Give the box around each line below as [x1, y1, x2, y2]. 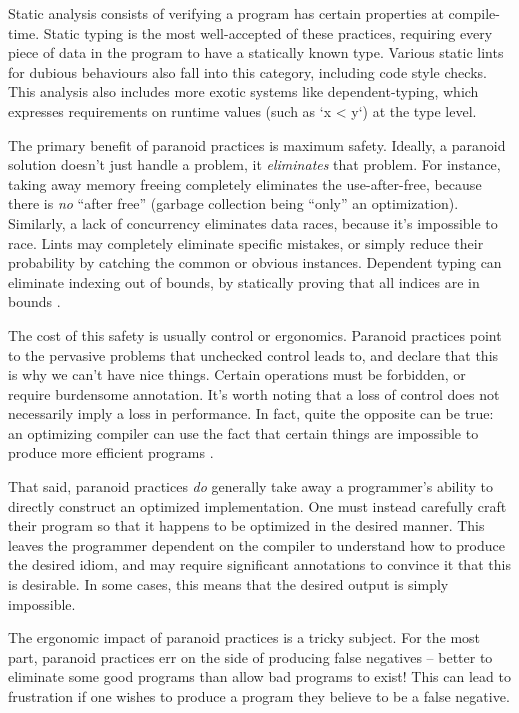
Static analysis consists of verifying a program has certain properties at [8, 3, 444, 23]
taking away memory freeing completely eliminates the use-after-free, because [8, 173, 482, 194]
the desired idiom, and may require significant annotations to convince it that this [8, 554, 511, 575]
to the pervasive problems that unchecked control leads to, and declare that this [8, 344, 499, 365]
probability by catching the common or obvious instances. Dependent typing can [8, 252, 502, 273]
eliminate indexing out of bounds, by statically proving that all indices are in [8, 271, 480, 292]
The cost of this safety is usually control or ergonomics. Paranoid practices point [8, 324, 502, 345]
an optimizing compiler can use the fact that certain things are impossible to [8, 422, 479, 443]
